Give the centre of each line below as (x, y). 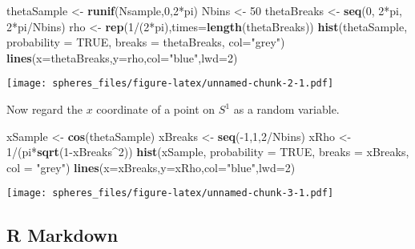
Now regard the (44, 109)
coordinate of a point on (156, 109)
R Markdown (62, 235)
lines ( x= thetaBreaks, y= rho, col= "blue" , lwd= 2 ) (122, 57)
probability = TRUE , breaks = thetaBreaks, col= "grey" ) (146, 42)
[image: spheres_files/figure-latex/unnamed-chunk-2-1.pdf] (170, 84)
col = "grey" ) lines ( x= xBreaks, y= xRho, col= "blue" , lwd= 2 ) (151, 167)
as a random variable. (286, 109)
